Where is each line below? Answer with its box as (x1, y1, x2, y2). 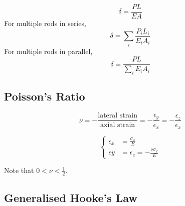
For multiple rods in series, (4, 18, 86, 28)
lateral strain (98, 112, 137, 119)
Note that (4, 165, 34, 175)
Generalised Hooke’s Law (4, 189, 137, 205)
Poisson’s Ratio (4, 88, 85, 104)
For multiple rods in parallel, (4, 46, 93, 56)
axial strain (100, 121, 135, 129)
